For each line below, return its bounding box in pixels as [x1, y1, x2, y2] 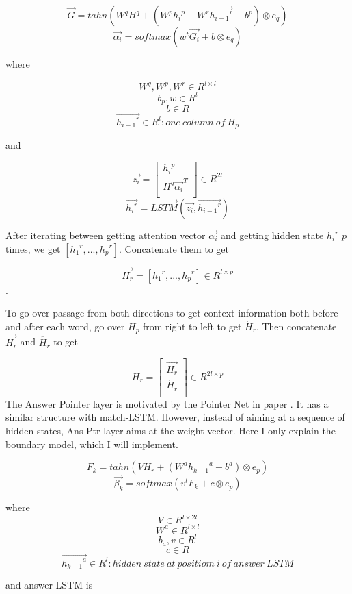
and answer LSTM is [5, 578, 93, 592]
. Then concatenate [256, 319, 337, 334]
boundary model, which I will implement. [5, 436, 178, 451]
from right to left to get [143, 319, 242, 334]
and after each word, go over [5, 319, 125, 334]
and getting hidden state [221, 228, 324, 243]
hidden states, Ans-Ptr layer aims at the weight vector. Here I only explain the [5, 423, 336, 437]
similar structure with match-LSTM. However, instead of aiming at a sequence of [5, 410, 345, 424]
